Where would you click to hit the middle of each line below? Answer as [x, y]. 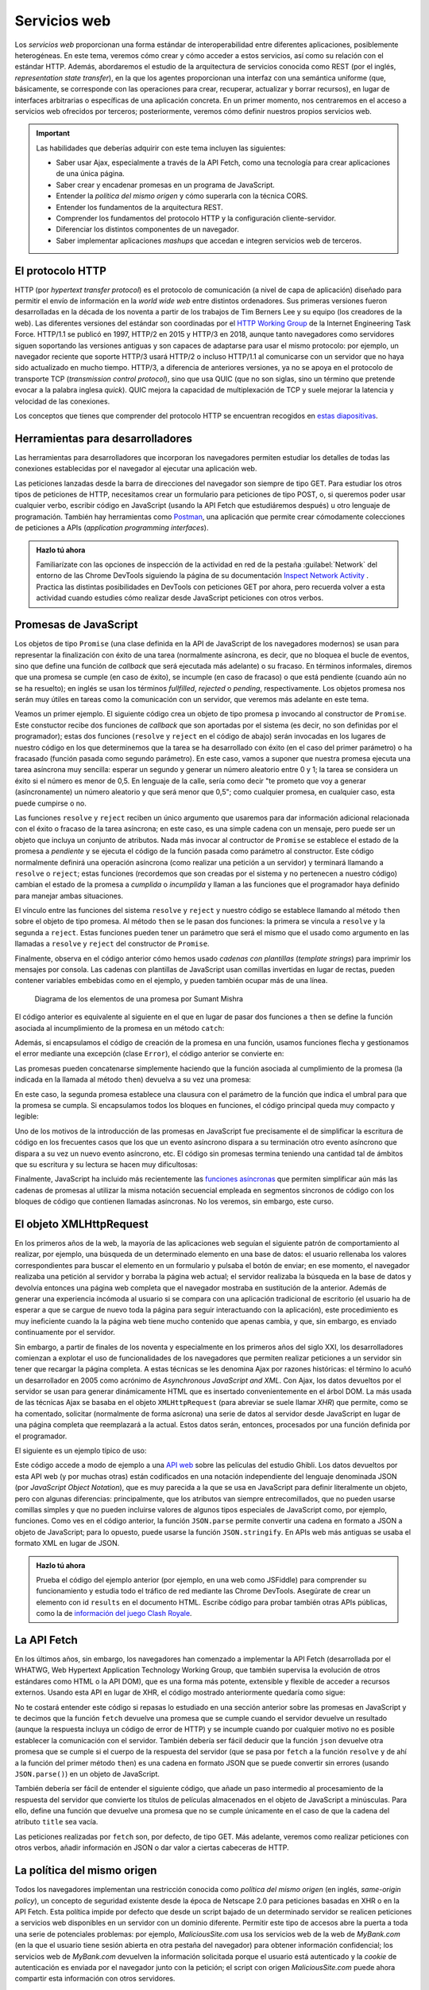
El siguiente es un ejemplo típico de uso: [81, 1451]
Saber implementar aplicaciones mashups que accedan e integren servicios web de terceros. [209, 240]
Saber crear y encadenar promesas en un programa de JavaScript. [166, 185]
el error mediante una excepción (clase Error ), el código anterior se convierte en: [149, 1054]
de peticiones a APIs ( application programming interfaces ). [112, 528]
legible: [27, 1116]
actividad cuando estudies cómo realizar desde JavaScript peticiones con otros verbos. [180, 598]
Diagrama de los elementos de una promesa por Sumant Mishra [139, 998]
